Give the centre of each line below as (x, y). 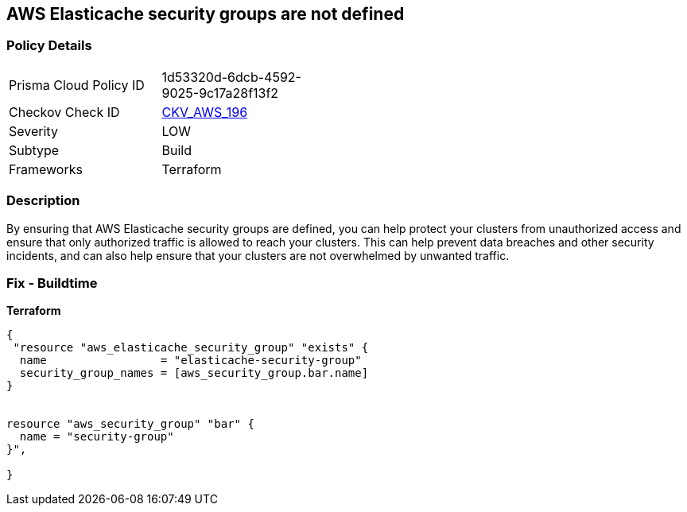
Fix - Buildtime (52, 283)
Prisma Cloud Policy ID (77, 85)
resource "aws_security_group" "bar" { (130, 424)
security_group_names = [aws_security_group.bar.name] (194, 373)
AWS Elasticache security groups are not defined (206, 14)
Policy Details (49, 46)
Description (43, 201)
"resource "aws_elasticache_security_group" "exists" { (191, 348)
